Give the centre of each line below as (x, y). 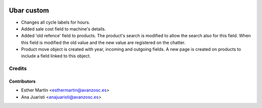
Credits (18, 69)
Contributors (22, 81)
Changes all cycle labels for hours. (56, 22)
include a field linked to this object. (56, 56)
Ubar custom (29, 10)
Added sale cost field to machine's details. (64, 29)
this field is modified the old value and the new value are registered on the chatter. (103, 42)
